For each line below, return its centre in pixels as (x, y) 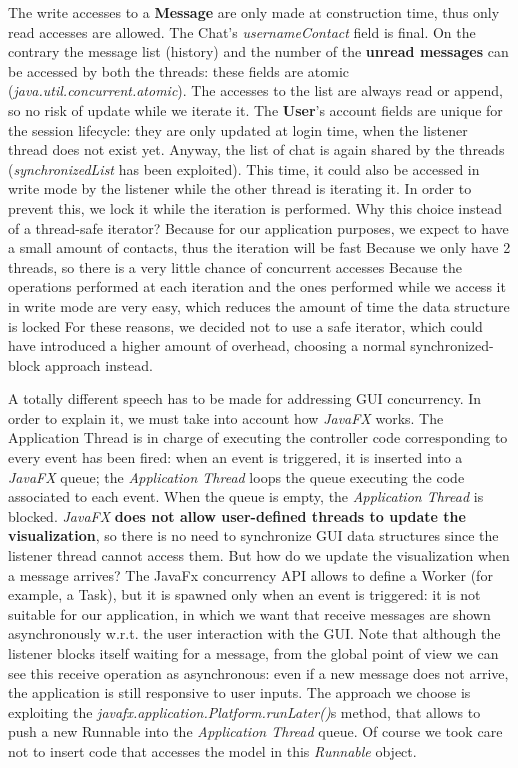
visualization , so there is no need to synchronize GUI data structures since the (253, 535)
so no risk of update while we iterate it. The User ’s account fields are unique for (255, 109)
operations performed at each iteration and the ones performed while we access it (257, 286)
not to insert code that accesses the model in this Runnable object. (212, 750)
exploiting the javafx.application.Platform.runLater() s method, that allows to (244, 711)
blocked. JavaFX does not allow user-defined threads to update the (237, 515)
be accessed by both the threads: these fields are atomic (179, 70)
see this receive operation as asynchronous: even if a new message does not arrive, (258, 672)
